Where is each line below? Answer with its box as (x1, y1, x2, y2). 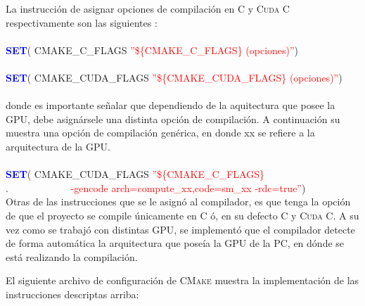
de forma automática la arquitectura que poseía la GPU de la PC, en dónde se (6, 236, 345, 250)
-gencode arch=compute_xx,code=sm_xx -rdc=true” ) (70, 180, 306, 195)
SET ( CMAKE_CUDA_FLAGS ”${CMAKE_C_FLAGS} (6, 167, 264, 181)
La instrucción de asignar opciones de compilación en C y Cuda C (6, 1, 290, 15)
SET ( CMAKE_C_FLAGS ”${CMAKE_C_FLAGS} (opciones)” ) (6, 42, 299, 57)
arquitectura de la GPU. (6, 139, 110, 153)
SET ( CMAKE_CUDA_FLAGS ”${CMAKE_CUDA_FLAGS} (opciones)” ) (6, 70, 342, 84)
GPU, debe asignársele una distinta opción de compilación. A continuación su (6, 111, 340, 126)
